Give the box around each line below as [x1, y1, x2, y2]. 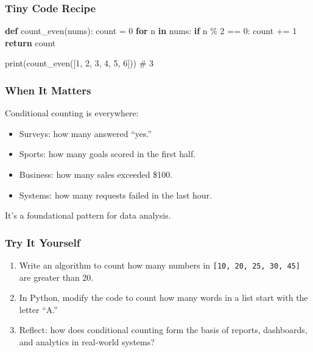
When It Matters [5, 82, 91, 97]
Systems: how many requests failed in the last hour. [19, 188, 213, 201]
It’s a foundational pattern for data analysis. [5, 209, 171, 222]
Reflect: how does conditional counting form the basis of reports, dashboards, [19, 323, 308, 336]
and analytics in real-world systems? [19, 336, 155, 348]
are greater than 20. [19, 270, 94, 283]
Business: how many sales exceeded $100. [19, 168, 173, 180]
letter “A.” [19, 303, 58, 315]
